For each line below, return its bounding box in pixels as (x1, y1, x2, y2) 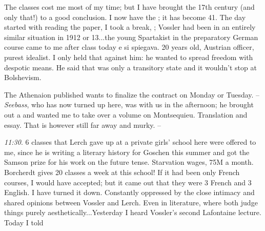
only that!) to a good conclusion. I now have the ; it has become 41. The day (4, 11, 246, 22)
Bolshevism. (4, 72, 42, 83)
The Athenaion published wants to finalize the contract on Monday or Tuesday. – (4, 89, 260, 100)
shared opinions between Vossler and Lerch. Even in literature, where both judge (4, 197, 258, 207)
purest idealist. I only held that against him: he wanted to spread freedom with (4, 51, 253, 62)
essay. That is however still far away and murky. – (4, 119, 161, 130)
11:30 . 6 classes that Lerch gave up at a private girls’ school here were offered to (4, 137, 256, 147)
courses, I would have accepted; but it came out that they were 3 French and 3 (4, 177, 252, 187)
